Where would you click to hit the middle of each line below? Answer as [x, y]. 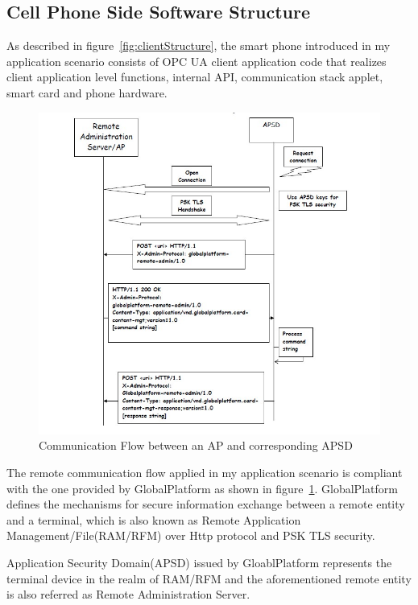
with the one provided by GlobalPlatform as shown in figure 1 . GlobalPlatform [202, 488]
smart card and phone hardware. [87, 92]
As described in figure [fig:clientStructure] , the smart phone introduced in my [199, 45]
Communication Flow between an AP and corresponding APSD [196, 445]
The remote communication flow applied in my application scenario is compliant [205, 472]
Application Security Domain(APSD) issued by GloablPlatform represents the [199, 562]
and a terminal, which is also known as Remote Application [154, 519]
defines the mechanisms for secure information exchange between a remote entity [206, 504]
